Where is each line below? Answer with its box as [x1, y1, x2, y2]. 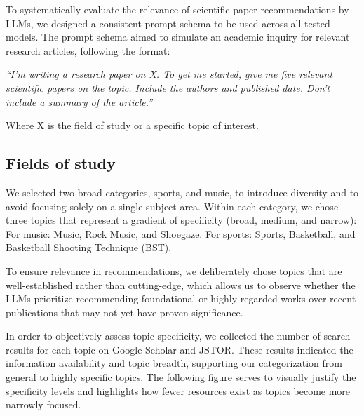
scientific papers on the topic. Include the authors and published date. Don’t [6, 80, 330, 95]
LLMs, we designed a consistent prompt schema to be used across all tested [6, 15, 330, 30]
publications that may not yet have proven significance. [6, 304, 243, 319]
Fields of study [6, 152, 116, 174]
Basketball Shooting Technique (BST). [6, 240, 172, 255]
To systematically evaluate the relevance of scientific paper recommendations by [6, 2, 349, 16]
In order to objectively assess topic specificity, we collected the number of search [6, 328, 351, 343]
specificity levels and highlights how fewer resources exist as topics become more [6, 383, 351, 398]
